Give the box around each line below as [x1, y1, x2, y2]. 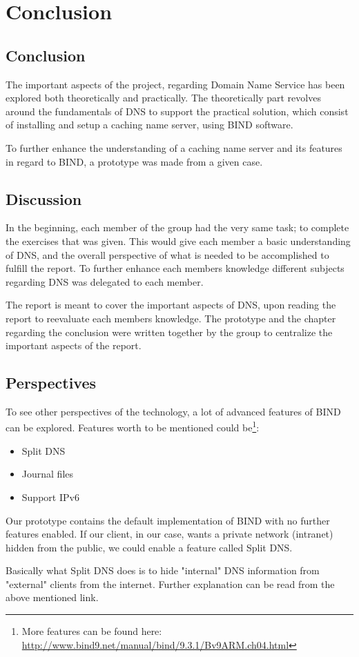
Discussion [6, 188, 82, 209]
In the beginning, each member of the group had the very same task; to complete [6, 220, 349, 235]
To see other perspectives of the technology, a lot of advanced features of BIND [6, 404, 341, 418]
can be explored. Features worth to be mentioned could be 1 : [6, 418, 260, 435]
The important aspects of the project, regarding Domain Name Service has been [6, 77, 345, 91]
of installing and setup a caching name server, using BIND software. [6, 117, 293, 132]
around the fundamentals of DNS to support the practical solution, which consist [6, 104, 349, 118]
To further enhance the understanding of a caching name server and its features [6, 140, 342, 155]
